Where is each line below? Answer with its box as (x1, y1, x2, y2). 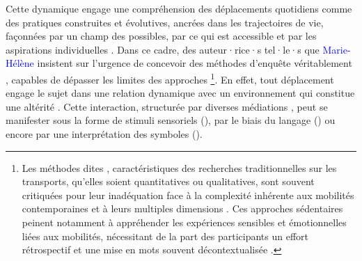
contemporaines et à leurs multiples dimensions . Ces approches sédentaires (22, 201, 343, 216)
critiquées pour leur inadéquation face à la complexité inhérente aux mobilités (22, 187, 354, 202)
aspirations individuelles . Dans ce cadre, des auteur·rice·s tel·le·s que (6, 42, 320, 56)
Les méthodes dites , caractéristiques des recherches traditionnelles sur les (22, 160, 337, 175)
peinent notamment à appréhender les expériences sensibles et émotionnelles (22, 214, 347, 229)
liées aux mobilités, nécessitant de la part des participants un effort (22, 228, 309, 243)
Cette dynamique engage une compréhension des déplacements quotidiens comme (6, 1, 352, 15)
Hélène (6, 56, 34, 70)
